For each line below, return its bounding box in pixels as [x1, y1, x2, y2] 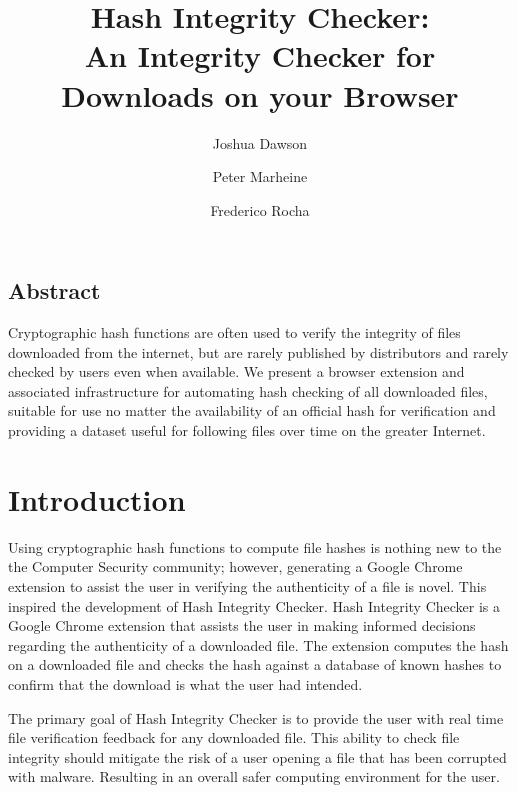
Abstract [8, 275, 101, 306]
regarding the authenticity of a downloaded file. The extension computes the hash [8, 634, 509, 655]
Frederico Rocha [210, 199, 310, 220]
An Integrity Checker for [84, 35, 436, 76]
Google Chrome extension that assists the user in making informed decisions [8, 615, 476, 636]
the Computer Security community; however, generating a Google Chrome [8, 556, 463, 577]
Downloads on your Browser [61, 74, 459, 115]
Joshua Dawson [212, 132, 308, 153]
